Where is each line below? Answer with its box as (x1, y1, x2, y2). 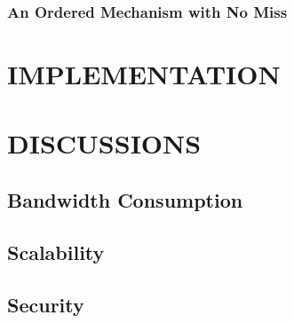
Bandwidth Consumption (7, 185, 243, 213)
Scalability (7, 238, 105, 265)
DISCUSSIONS (7, 125, 202, 161)
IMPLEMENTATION (7, 56, 281, 92)
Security (7, 290, 84, 318)
